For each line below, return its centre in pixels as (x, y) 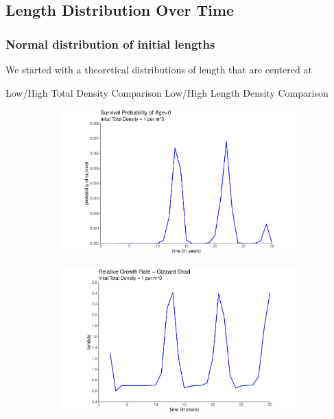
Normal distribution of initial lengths (110, 44)
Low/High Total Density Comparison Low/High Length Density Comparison (167, 92)
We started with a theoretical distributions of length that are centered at (159, 69)
